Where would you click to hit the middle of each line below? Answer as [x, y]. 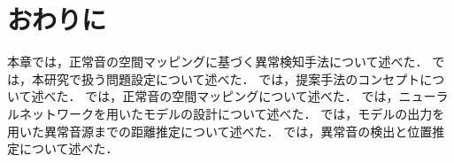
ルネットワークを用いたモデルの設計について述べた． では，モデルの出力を [226, 113]
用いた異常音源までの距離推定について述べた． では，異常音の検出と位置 [220, 131]
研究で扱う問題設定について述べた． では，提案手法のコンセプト [232, 78]
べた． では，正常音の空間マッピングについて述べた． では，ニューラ [246, 96]
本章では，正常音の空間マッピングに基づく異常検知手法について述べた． [218, 62]
